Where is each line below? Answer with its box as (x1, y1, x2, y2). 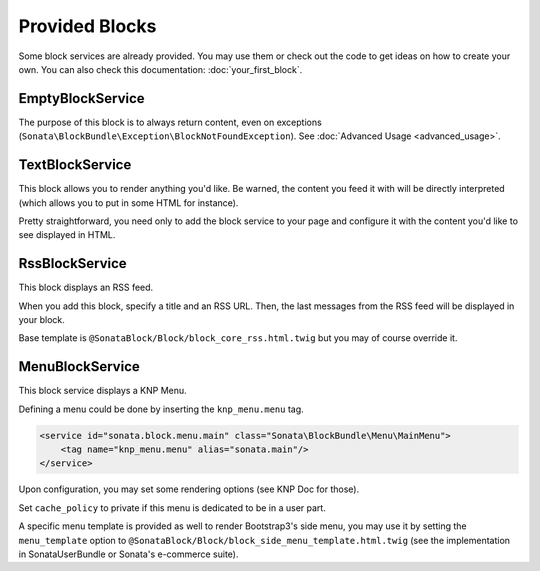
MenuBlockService (18, 358, 140, 375)
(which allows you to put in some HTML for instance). (18, 196, 239, 209)
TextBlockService (18, 156, 132, 174)
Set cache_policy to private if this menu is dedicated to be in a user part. (18, 501, 327, 514)
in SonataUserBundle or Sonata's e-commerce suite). (18, 548, 239, 560)
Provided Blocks (18, 15, 157, 37)
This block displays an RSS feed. (18, 281, 154, 294)
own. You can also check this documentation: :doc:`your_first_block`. (18, 63, 303, 75)
